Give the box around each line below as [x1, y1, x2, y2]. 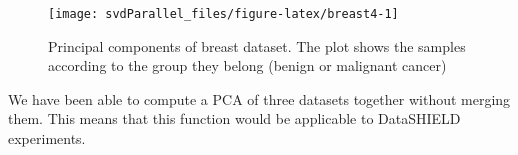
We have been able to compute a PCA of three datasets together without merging [8, 88, 511, 109]
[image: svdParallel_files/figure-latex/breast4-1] [48, 7, 399, 21]
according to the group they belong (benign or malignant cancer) [48, 55, 447, 76]
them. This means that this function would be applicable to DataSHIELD [8, 108, 461, 129]
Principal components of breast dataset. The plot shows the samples [48, 35, 466, 56]
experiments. [8, 128, 86, 149]
